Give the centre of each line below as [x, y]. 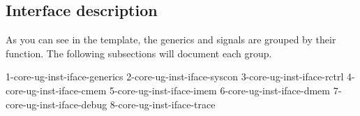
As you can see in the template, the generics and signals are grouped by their [171, 39]
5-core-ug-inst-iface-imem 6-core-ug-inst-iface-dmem [220, 90]
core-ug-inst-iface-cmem [56, 90]
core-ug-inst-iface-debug [57, 104]
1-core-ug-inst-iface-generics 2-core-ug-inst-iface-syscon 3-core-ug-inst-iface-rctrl [175, 77]
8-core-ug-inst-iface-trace [163, 104]
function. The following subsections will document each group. [139, 53]
